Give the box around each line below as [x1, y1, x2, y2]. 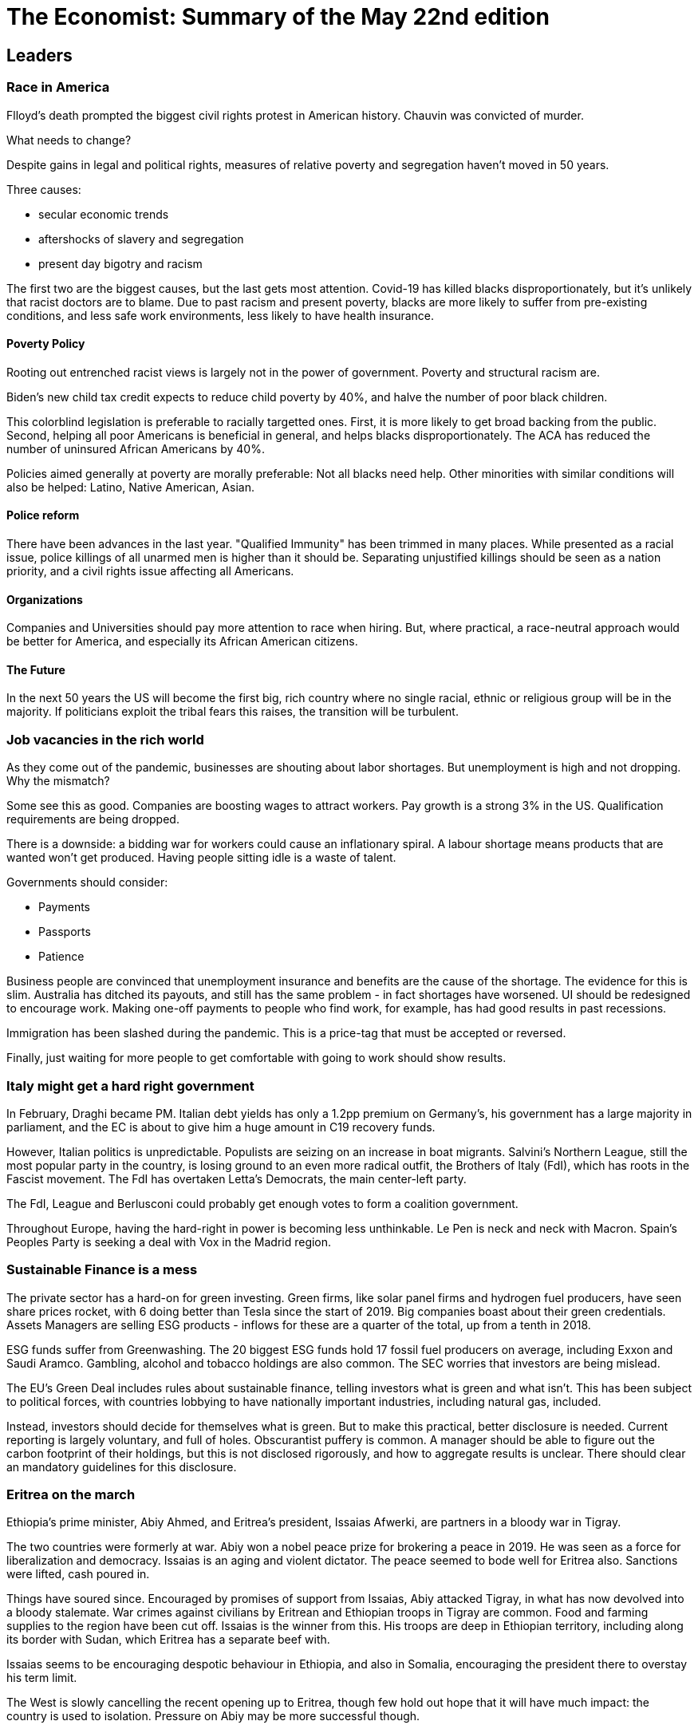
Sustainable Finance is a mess [6, 1261, 198, 1278]
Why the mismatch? [6, 774, 110, 788]
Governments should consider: [6, 875, 168, 890]
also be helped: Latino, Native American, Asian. [6, 480, 254, 494]
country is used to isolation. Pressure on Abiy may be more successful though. [6, 1709, 420, 1723]
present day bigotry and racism [38, 256, 203, 270]
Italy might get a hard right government [6, 1077, 254, 1094]
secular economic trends [38, 207, 169, 221]
